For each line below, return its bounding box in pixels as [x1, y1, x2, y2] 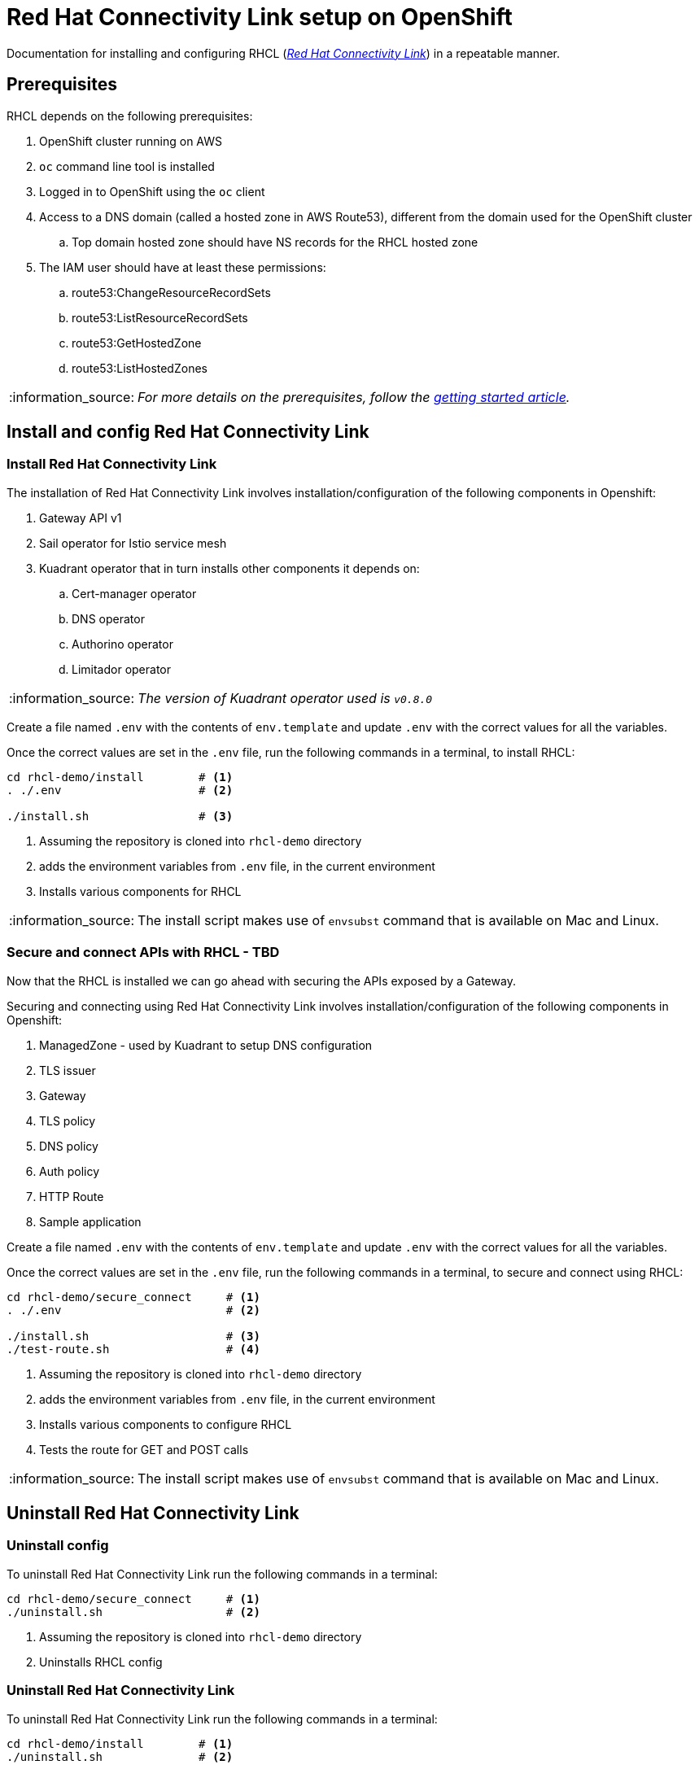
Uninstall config [7, 1537, 109, 1554]
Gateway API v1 [39, 510, 122, 525]
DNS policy [39, 1138, 98, 1153]
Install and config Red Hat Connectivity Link [7, 422, 369, 443]
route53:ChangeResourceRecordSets [72, 285, 271, 299]
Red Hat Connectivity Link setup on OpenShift [7, 3, 513, 31]
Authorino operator [72, 636, 173, 651]
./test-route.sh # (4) [7, 1342, 260, 1356]
